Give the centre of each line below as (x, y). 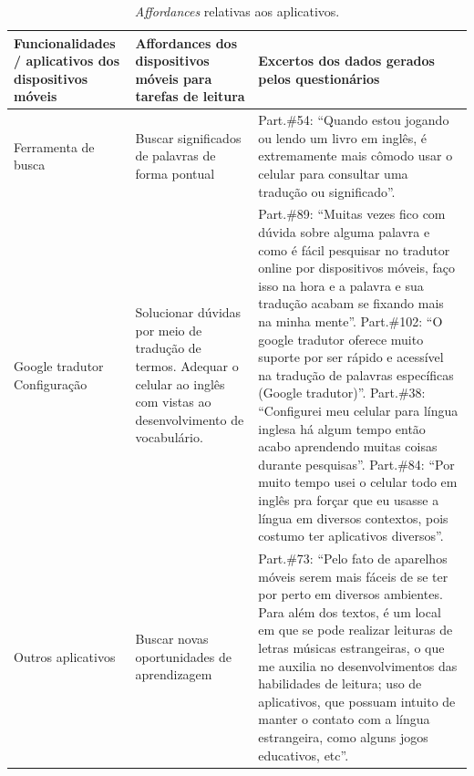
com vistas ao (173, 402)
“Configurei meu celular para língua (358, 410)
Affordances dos (186, 42)
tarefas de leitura (190, 96)
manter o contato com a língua (344, 719)
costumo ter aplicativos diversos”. (351, 536)
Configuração (51, 383)
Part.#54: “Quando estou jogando (354, 120)
